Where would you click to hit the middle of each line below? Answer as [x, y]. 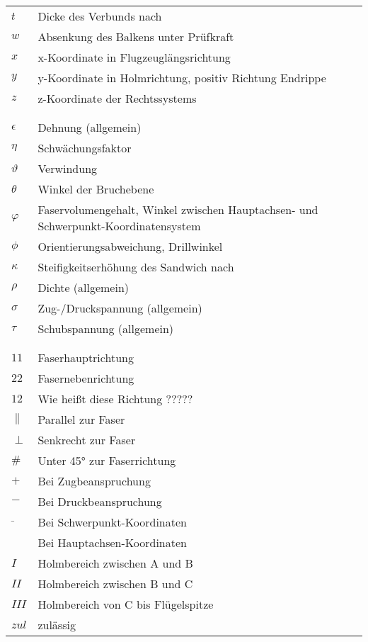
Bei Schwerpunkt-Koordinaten [112, 522]
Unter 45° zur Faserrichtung [107, 460]
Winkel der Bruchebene [96, 189]
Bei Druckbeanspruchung [100, 501]
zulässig [57, 625]
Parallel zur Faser [81, 419]
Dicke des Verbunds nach [100, 16]
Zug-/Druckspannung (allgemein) [120, 308]
